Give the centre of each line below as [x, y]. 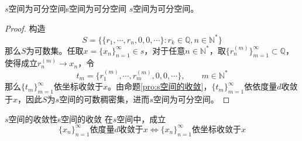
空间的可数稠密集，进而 [104, 99]
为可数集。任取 [55, 50]
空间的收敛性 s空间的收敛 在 [61, 118]
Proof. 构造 [25, 28]
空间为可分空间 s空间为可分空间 [68, 8]
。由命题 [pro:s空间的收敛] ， [159, 86]
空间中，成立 [141, 118]
